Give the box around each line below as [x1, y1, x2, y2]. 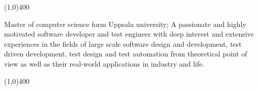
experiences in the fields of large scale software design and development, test [4, 38, 242, 49]
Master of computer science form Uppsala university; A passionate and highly [4, 18, 246, 29]
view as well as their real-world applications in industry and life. [4, 58, 205, 69]
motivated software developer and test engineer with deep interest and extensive [4, 28, 254, 39]
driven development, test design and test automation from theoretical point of [4, 48, 247, 59]
